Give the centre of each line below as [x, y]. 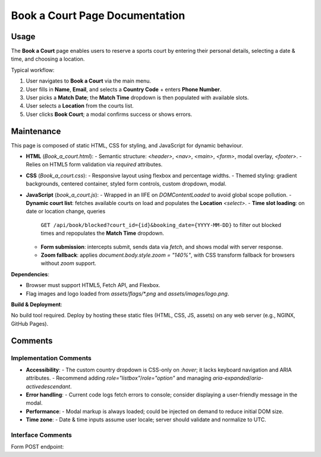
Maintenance [36, 131]
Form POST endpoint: [37, 447]
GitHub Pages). [30, 323]
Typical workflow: [33, 70]
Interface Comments [42, 435]
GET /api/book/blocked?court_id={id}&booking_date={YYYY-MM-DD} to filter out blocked [161, 225]
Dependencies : [30, 274]
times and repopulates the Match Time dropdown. [103, 233]
